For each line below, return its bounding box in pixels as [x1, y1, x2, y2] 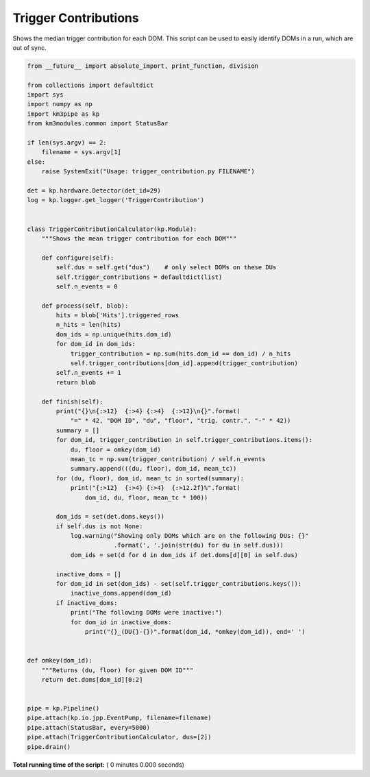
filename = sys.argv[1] [41, 148, 121, 156]
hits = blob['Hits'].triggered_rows [56, 312, 180, 319]
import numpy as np [27, 100, 92, 108]
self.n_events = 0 [56, 282, 118, 291]
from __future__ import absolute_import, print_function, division [27, 62, 259, 70]
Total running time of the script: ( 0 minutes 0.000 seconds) [12, 761, 185, 769]
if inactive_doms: [56, 599, 118, 606]
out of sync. [12, 43, 47, 51]
